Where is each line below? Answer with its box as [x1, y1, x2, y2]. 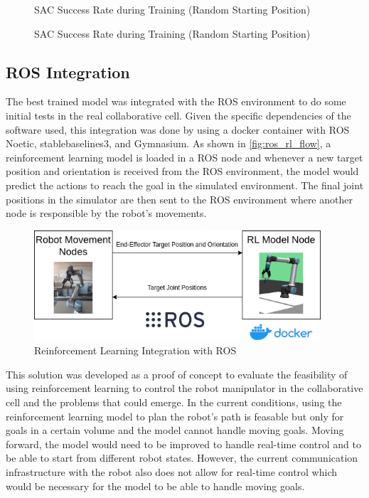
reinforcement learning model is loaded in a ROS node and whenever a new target [6, 149, 363, 164]
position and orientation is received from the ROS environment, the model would [6, 164, 359, 179]
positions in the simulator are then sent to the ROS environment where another [6, 191, 353, 206]
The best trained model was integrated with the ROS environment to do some [6, 94, 346, 109]
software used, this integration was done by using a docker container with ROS [6, 122, 350, 137]
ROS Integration [6, 60, 130, 83]
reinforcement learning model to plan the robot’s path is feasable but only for [6, 408, 344, 423]
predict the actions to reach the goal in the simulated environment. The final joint [6, 177, 364, 192]
